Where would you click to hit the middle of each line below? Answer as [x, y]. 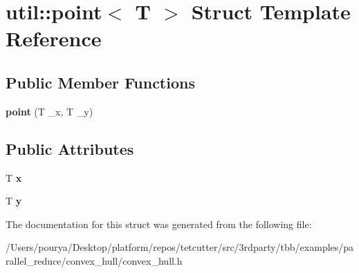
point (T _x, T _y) [49, 111]
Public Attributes [70, 148]
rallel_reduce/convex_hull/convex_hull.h [94, 260]
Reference [54, 38]
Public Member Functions [100, 82]
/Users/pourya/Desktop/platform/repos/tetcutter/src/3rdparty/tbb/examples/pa [180, 247]
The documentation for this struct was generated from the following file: [159, 224]
